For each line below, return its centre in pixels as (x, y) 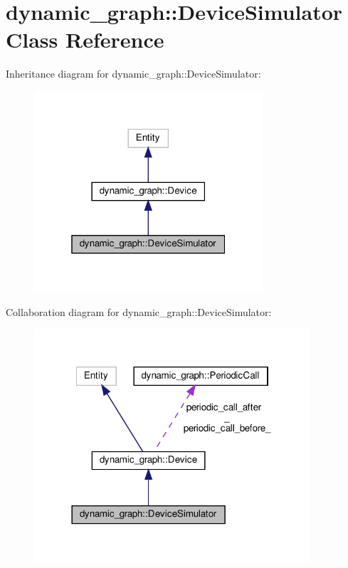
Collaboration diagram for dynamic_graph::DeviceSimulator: (139, 311)
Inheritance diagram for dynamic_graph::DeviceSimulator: (133, 74)
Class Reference (85, 40)
